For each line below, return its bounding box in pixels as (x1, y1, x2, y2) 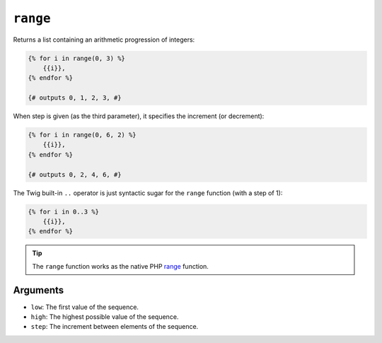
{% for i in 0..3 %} (28, 207, 99, 216)
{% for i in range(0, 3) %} (28, 54, 125, 62)
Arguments (13, 284, 64, 296)
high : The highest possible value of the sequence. (30, 313, 179, 321)
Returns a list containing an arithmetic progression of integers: (13, 35, 195, 44)
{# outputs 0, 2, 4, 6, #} (28, 170, 122, 178)
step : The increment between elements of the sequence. (30, 322, 199, 331)
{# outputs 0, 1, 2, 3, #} (28, 94, 122, 102)
